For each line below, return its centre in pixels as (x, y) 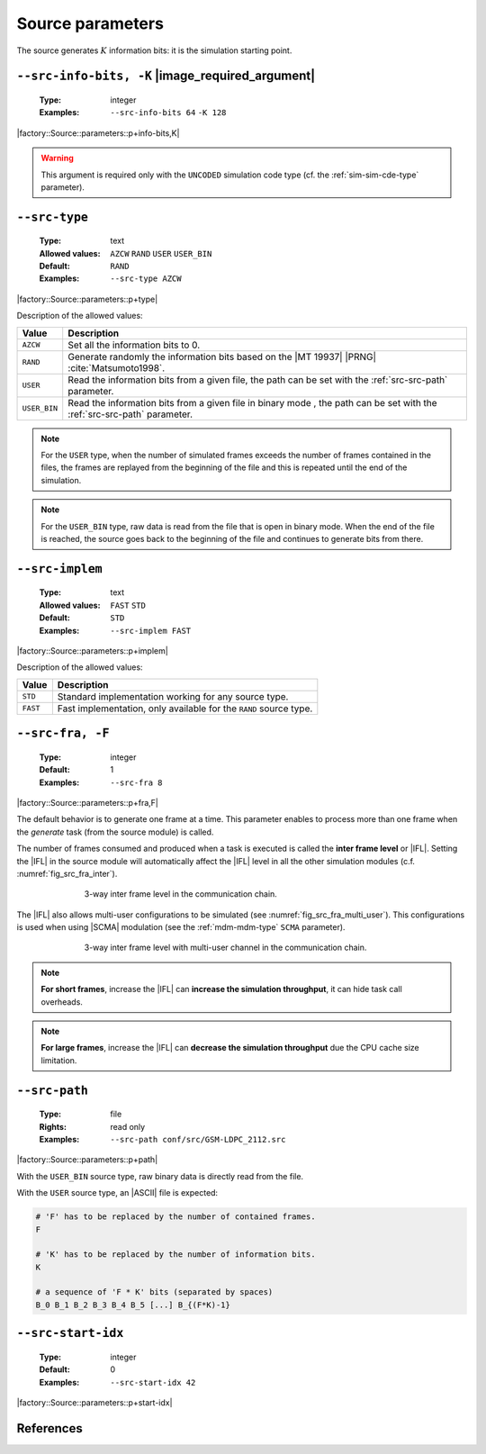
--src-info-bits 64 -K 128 (168, 113)
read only (128, 1126)
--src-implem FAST (151, 631)
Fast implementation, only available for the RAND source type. (185, 709)
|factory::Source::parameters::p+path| (87, 1160)
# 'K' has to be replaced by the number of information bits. (175, 1255)
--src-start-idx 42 (153, 1382)
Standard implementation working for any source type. (173, 696)
